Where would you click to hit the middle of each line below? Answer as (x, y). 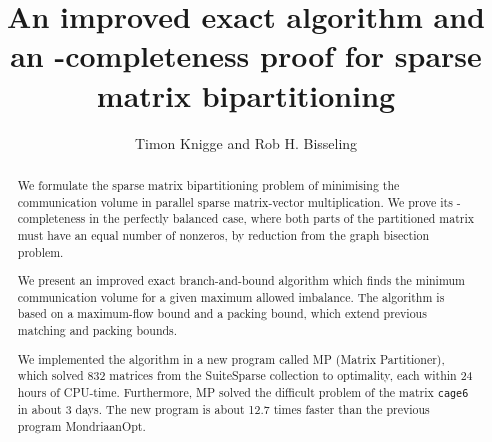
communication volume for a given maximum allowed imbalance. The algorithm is (231, 296)
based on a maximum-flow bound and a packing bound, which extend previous (222, 313)
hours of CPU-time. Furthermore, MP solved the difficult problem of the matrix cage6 (243, 391)
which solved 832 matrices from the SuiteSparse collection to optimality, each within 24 (245, 375)
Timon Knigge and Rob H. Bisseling (246, 142)
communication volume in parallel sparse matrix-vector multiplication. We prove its (235, 201)
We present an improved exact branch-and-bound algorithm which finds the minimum (241, 280)
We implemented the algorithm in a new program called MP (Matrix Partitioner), (231, 358)
